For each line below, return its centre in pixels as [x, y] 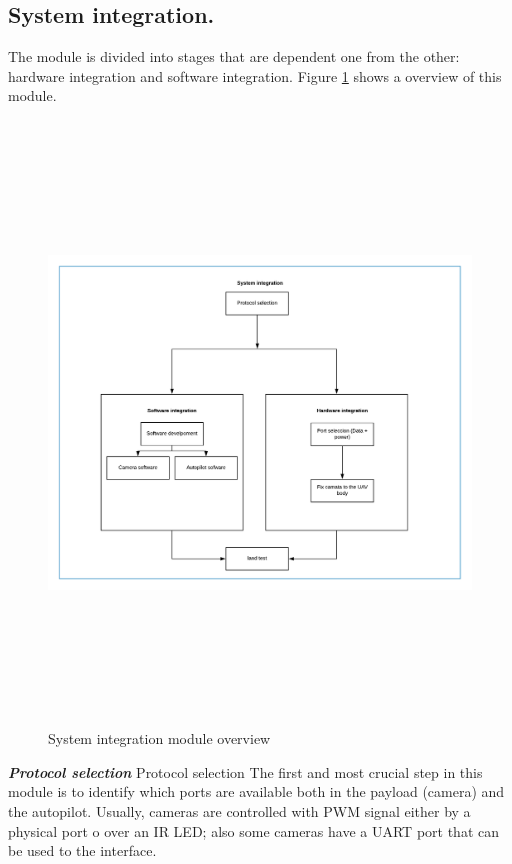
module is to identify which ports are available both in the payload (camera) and [256, 791]
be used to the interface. [82, 850]
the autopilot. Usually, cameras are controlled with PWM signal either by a [239, 811]
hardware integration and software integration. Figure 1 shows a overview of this [255, 75]
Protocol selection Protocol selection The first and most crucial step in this [245, 771]
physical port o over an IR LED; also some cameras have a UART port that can [253, 830]
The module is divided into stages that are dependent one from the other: [234, 56]
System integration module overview [159, 738]
